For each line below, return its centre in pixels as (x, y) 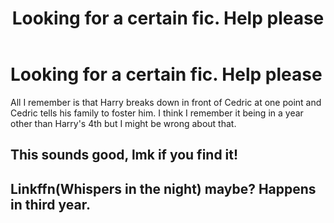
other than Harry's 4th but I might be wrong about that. (123, 123)
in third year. (50, 204)
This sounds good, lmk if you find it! (124, 155)
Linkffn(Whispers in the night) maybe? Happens (163, 188)
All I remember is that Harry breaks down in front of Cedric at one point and (166, 102)
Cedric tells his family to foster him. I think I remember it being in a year (157, 113)
